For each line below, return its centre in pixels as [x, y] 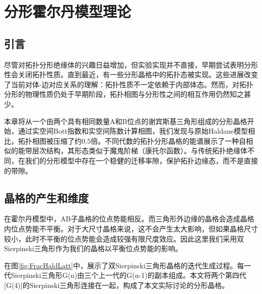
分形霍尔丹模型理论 [68, 11]
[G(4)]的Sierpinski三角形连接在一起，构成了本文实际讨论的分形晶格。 [117, 285]
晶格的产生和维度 [46, 197]
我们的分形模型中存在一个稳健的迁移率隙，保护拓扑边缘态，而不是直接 [141, 160]
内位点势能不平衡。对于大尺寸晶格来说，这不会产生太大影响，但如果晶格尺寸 [131, 228]
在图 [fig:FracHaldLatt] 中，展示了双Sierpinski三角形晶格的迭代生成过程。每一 [128, 265]
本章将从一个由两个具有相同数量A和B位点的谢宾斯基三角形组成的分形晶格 [126, 121]
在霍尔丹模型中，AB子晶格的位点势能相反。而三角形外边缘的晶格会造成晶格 [129, 219]
